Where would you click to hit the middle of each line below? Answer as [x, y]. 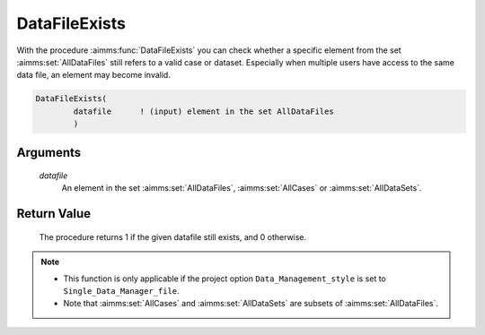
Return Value [54, 214]
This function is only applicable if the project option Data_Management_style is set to [225, 279]
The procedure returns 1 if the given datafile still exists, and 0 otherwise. [173, 236]
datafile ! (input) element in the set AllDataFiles [203, 111]
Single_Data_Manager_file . [121, 291]
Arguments [49, 152]
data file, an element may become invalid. [93, 75]
